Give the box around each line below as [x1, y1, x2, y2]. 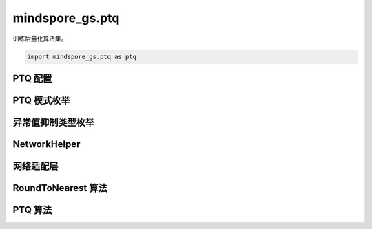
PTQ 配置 [12, 72, 52, 84]
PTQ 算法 [12, 204, 52, 216]
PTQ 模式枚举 [12, 94, 70, 106]
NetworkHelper [12, 138, 81, 150]
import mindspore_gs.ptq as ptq [27, 52, 137, 61]
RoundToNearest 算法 [12, 182, 107, 194]
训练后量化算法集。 [12, 34, 68, 43]
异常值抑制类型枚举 [12, 116, 94, 128]
